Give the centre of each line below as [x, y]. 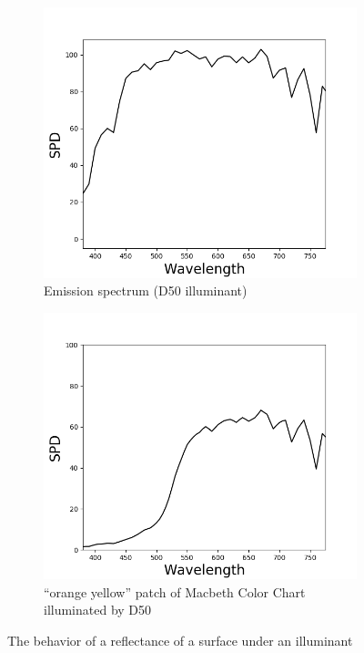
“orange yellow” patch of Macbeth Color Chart [175, 591]
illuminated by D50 [98, 610]
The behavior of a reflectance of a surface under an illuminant [180, 641]
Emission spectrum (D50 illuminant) [146, 290]
